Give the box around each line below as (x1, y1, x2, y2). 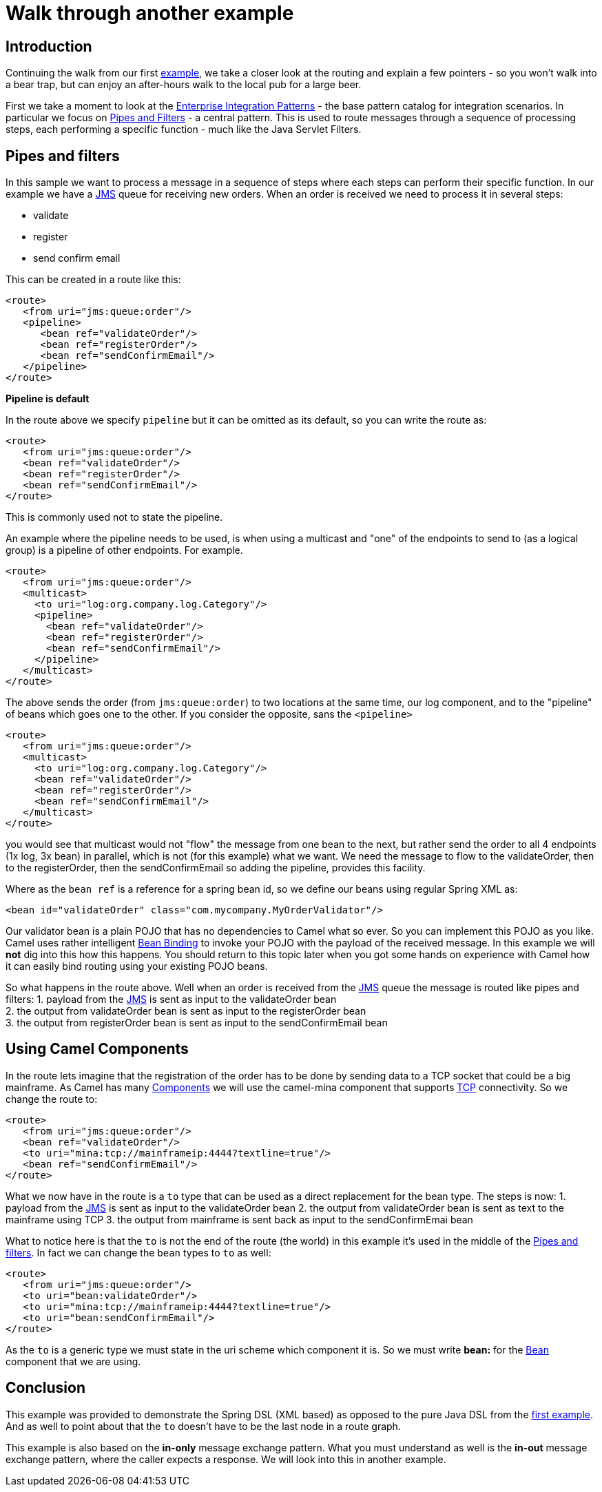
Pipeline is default (6, 393, 90, 405)
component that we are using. (6, 1355, 141, 1367)
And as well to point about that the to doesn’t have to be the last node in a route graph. (6, 1420, 401, 1432)
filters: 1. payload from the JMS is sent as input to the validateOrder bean (6, 993, 337, 1006)
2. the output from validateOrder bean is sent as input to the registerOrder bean (6, 1005, 366, 1017)
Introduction (6, 37, 92, 55)
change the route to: (6, 1092, 98, 1105)
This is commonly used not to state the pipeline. (6, 511, 223, 524)
